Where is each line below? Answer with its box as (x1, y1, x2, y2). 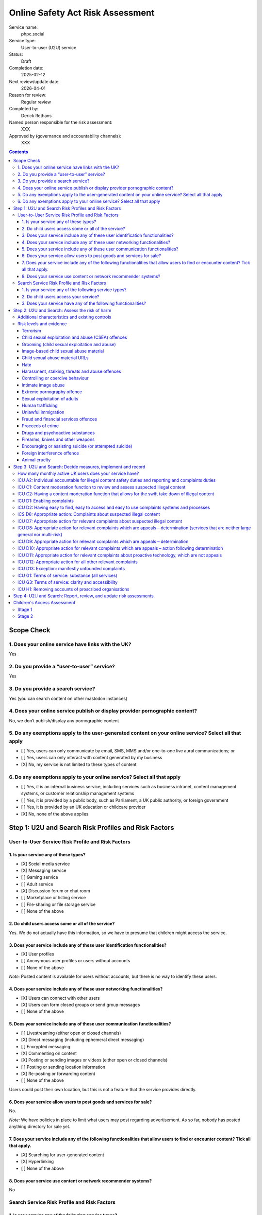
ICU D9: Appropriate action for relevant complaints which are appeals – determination (17, 538, 189, 544)
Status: (9, 52, 23, 57)
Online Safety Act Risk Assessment (9, 7, 155, 18)
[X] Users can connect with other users (21, 995, 100, 1001)
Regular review (21, 99, 51, 104)
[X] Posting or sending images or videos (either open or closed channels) (21, 1057, 168, 1063)
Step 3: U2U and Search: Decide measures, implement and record (13, 464, 146, 469)
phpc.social (21, 31, 45, 36)
